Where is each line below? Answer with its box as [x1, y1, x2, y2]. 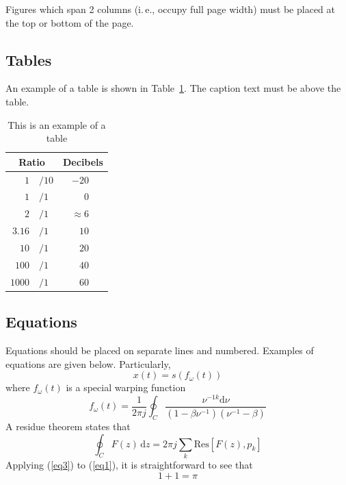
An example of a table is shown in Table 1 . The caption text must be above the [5, 81, 341, 95]
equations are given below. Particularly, [5, 356, 171, 371]
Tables [5, 49, 52, 70]
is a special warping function [66, 380, 186, 395]
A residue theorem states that [5, 419, 131, 434]
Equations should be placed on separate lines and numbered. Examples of [5, 343, 314, 357]
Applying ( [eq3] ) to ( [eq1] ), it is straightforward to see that [5, 458, 253, 472]
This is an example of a [8, 117, 106, 132]
